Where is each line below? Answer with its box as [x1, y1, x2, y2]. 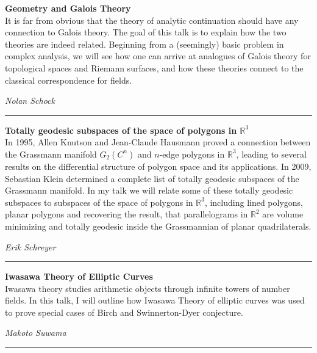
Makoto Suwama [5, 326, 66, 339]
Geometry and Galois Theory [5, 2, 131, 14]
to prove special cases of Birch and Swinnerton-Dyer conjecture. [5, 305, 243, 318]
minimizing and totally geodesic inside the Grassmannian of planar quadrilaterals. [5, 219, 312, 232]
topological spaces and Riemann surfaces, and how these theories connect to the [5, 61, 304, 74]
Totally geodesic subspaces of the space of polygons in [5, 123, 237, 136]
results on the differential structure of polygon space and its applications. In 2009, [5, 159, 312, 172]
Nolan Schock [5, 94, 55, 107]
